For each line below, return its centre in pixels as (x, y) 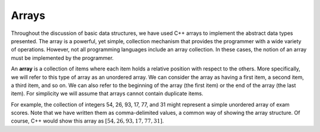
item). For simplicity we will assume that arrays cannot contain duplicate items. (107, 94)
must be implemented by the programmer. (62, 58)
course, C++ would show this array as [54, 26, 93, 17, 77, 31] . (87, 121)
